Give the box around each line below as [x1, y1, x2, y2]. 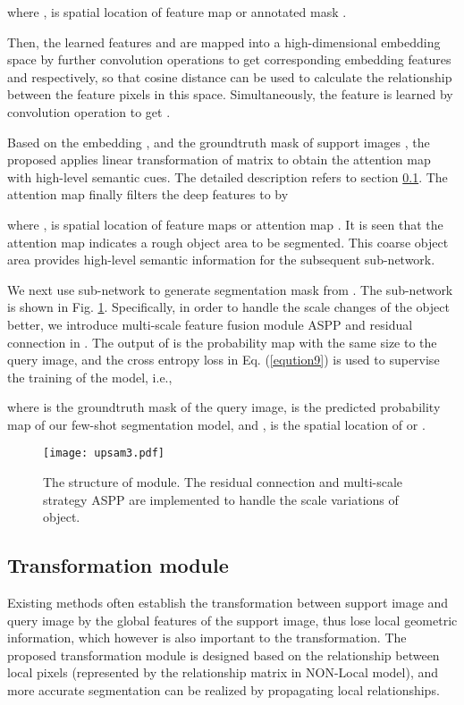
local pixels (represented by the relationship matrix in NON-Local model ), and [7, 663, 439, 682]
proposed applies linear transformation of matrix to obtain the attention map [7, 150, 431, 169]
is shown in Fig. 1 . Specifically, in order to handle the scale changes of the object [7, 298, 450, 316]
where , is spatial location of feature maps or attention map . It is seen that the [7, 214, 443, 233]
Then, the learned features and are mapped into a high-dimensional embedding [7, 32, 441, 51]
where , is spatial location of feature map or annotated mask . [7, 3, 347, 21]
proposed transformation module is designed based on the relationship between [7, 645, 440, 664]
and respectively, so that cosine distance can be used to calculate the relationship [7, 67, 452, 86]
